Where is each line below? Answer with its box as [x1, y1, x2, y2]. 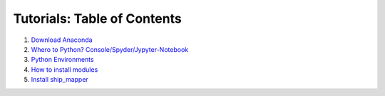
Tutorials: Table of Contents [13, 11, 182, 26]
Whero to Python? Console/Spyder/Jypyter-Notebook [31, 45, 189, 53]
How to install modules [31, 65, 98, 74]
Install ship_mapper [31, 75, 88, 84]
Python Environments [31, 55, 94, 64]
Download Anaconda [31, 36, 93, 44]
